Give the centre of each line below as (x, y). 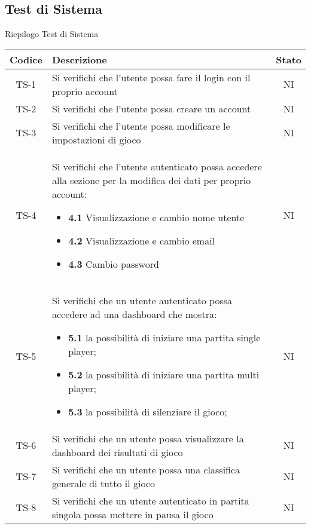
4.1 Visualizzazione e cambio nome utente (156, 217)
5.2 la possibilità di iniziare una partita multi (164, 374)
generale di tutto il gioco (103, 483)
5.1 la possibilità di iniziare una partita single (164, 337)
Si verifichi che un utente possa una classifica (146, 469)
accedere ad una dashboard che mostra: (134, 314)
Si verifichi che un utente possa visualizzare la (148, 438)
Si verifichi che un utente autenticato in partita (150, 500)
